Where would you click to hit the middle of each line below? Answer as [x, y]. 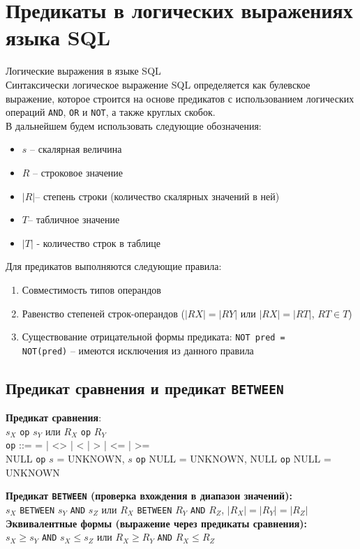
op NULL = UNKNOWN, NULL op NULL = [233, 459]
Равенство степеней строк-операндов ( [103, 313]
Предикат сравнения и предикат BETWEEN [145, 388]
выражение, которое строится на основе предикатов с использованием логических [180, 98]
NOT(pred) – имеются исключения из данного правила [138, 350]
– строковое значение [78, 172]
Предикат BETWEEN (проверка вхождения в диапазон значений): [149, 496]
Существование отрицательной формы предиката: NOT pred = [153, 337]
